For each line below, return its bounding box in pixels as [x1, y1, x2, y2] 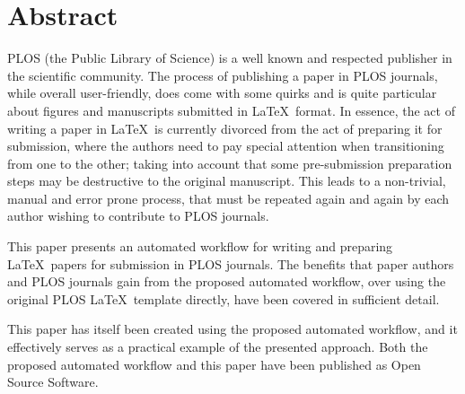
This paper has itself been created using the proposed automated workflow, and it [7, 320, 458, 338]
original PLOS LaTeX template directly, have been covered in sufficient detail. [7, 289, 440, 308]
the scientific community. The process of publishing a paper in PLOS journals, [7, 66, 438, 84]
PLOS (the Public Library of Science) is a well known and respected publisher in [7, 48, 452, 67]
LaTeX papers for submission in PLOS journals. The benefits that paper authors [7, 254, 454, 273]
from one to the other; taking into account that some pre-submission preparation [7, 153, 452, 172]
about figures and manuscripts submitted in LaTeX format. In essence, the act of [7, 101, 455, 119]
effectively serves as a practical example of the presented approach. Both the [7, 337, 428, 356]
